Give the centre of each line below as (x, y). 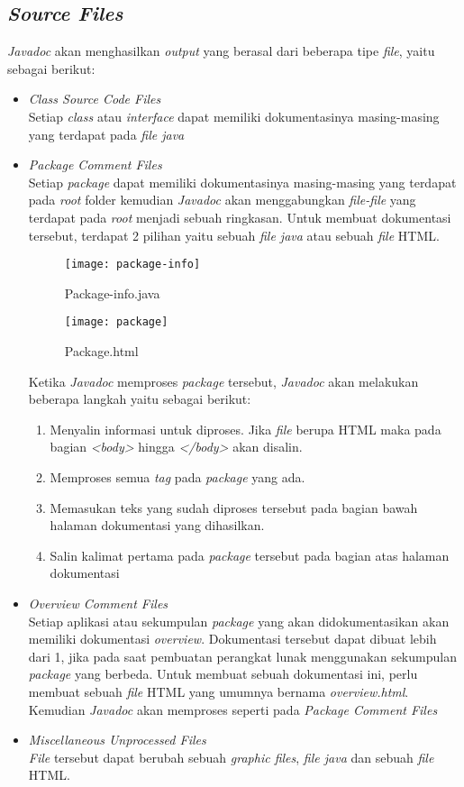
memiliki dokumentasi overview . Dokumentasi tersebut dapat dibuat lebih (232, 639)
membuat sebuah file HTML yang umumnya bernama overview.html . (218, 691)
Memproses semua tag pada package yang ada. (177, 477)
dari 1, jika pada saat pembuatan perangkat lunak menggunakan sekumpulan (242, 656)
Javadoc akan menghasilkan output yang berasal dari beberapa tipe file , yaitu (221, 51)
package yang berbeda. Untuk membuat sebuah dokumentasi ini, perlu (223, 674)
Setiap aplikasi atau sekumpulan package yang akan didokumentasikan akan (239, 621)
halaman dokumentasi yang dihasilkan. (157, 525)
